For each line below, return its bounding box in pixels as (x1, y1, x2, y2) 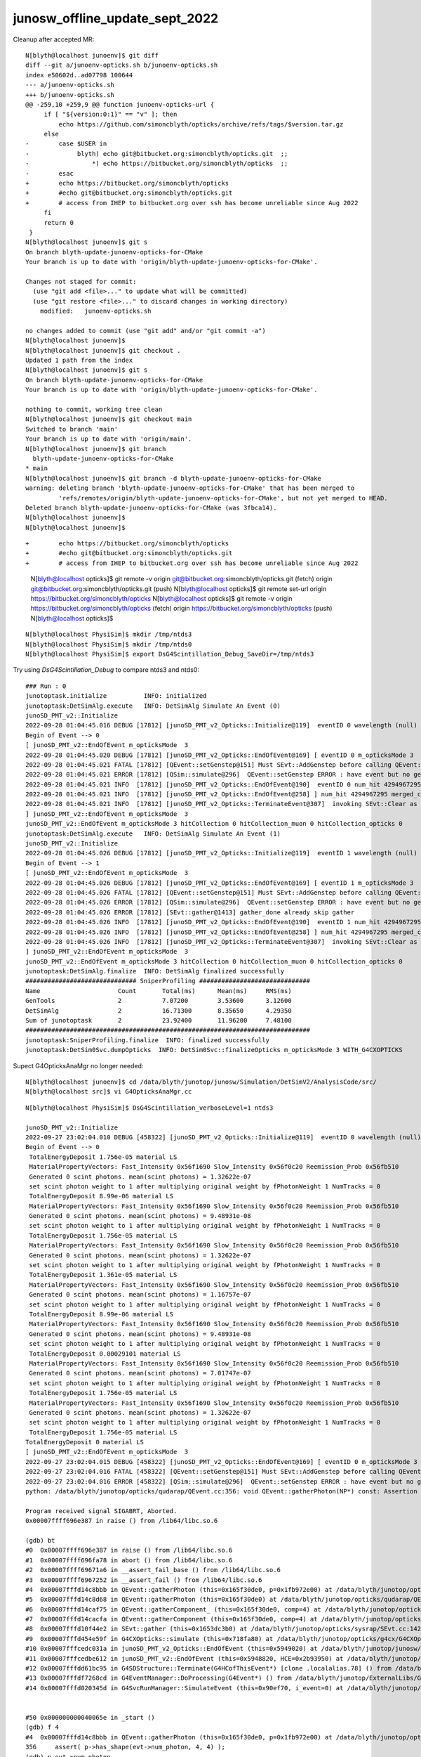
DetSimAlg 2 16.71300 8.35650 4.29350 (25, 1006, 292, 1015)
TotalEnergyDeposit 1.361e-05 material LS (29, 1271, 178, 1279)
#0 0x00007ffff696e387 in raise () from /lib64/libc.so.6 (25, 1546, 233, 1555)
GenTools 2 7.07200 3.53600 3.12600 (25, 997, 292, 1005)
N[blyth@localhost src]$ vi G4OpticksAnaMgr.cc (25, 1088, 192, 1096)
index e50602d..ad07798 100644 (25, 71, 133, 79)
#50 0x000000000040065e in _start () (25, 1713, 156, 1721)
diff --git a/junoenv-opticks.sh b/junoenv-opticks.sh (25, 61, 218, 70)
